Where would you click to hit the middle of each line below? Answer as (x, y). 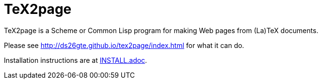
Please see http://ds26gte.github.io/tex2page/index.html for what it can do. (124, 45)
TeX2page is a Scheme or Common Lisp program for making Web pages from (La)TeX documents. (161, 30)
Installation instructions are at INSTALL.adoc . (76, 60)
